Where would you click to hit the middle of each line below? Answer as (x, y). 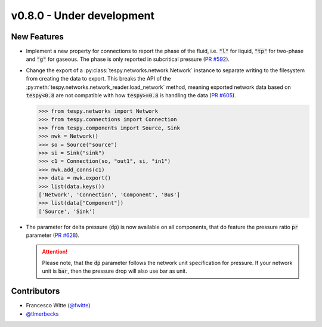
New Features (37, 37)
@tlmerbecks (42, 314)
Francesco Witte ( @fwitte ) (58, 306)
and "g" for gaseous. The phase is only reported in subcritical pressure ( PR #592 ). (128, 59)
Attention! (55, 252)
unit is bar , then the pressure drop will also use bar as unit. (114, 271)
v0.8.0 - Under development (83, 16)
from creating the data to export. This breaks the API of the (98, 79)
